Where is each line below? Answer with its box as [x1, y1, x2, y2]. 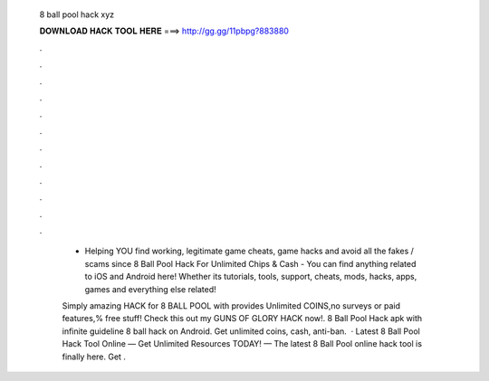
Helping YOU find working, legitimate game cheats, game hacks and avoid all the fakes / [84, 245, 414, 257]
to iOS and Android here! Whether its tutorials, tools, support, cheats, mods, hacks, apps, [84, 271, 417, 282]
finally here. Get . [62, 351, 127, 362]
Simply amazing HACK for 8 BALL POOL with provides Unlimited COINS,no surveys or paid [62, 300, 401, 311]
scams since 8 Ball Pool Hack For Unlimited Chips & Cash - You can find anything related [84, 258, 417, 269]
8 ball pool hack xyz [39, 9, 115, 20]
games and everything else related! [84, 283, 216, 294]
